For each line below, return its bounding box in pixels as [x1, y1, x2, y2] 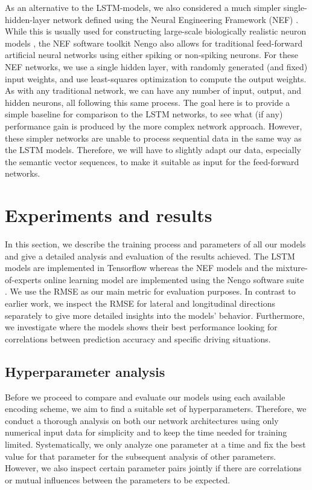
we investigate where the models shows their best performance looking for [5, 321, 278, 333]
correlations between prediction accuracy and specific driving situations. [5, 332, 271, 345]
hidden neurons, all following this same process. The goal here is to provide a [5, 96, 290, 108]
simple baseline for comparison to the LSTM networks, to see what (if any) [5, 108, 283, 120]
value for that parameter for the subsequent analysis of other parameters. [5, 449, 276, 462]
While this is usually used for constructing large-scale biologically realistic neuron [5, 25, 307, 38]
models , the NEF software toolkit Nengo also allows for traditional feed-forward [5, 36, 303, 49]
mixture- [276, 261, 308, 274]
